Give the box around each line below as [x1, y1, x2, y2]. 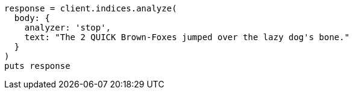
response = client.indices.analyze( [4, 4, 177, 13]
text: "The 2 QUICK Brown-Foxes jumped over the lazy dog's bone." [24, 32, 350, 42]
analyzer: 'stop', [24, 23, 111, 32]
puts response [4, 61, 70, 71]
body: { [14, 13, 50, 23]
